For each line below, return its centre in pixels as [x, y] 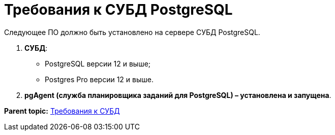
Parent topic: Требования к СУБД [62, 111]
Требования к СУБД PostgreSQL [118, 10]
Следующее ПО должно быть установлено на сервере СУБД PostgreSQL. [132, 32]
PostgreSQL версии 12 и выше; [98, 63]
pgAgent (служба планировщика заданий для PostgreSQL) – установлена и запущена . [178, 95]
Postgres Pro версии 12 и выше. [99, 79]
